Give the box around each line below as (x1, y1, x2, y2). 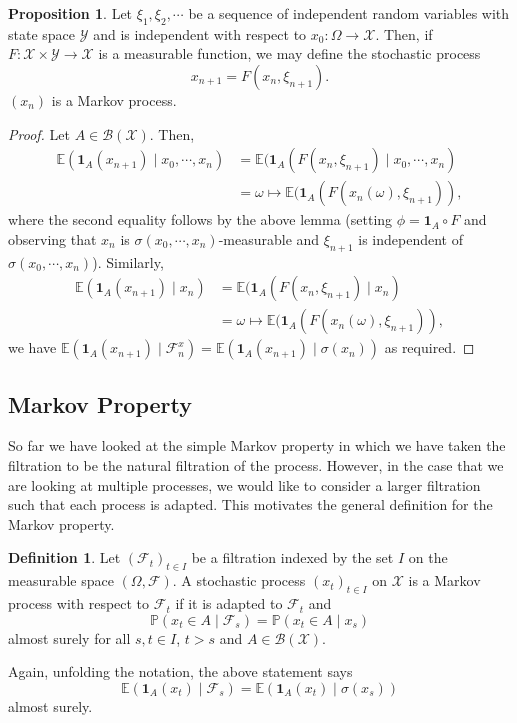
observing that (8, 228, 97, 249)
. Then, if (375, 23, 433, 44)
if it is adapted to (175, 593, 283, 614)
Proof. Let (8, 123, 70, 144)
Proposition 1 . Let (8, 3, 133, 23)
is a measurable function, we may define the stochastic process (98, 43, 481, 64)
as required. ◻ (384, 337, 475, 358)
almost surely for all (8, 627, 131, 648)
